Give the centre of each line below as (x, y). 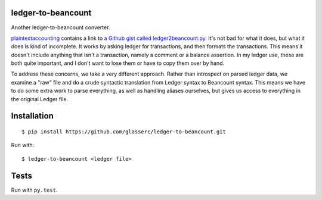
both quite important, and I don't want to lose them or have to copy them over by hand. (118, 63)
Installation (32, 116)
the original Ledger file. (40, 99)
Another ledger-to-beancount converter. (61, 27)
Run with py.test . (34, 190)
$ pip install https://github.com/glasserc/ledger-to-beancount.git (124, 132)
